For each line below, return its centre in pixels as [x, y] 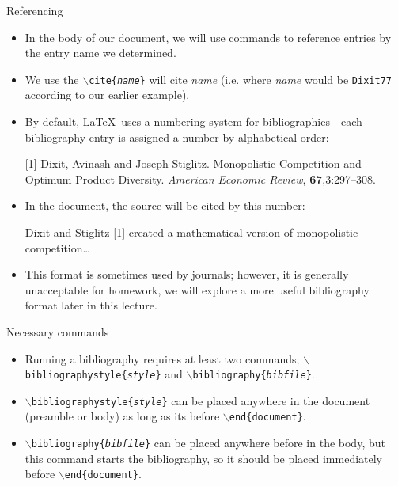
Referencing [35, 10]
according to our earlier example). [107, 95]
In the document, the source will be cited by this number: [165, 205]
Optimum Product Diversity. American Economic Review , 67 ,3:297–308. [200, 178]
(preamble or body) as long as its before [122, 416]
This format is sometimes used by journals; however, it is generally [187, 274]
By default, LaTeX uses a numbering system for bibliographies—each [193, 121]
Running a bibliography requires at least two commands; [162, 358]
